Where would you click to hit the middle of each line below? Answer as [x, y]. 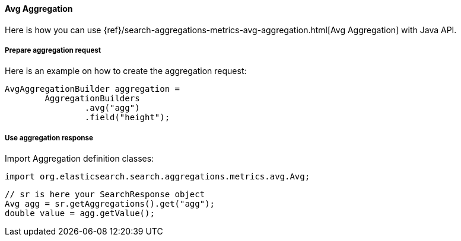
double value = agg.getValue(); [80, 213]
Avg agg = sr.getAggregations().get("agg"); [110, 204]
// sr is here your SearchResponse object [105, 195]
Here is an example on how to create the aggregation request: [126, 71]
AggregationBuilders [92, 99]
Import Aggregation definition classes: [80, 159]
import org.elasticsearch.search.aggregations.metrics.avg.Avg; [158, 177]
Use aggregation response [49, 138]
